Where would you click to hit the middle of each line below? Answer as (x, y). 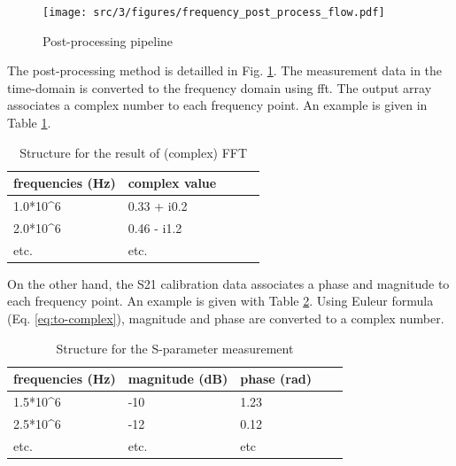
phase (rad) (276, 379)
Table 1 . (29, 123)
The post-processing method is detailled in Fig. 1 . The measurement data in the (225, 70)
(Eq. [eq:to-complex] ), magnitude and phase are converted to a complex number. (226, 318)
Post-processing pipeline (108, 40)
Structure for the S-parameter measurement (175, 348)
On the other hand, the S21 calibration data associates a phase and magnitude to (228, 283)
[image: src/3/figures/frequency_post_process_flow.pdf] (214, 12)
